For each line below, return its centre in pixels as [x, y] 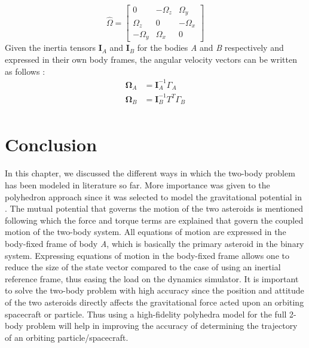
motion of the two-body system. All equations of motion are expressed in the [146, 232]
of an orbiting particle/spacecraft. [67, 337]
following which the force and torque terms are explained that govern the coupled [154, 220]
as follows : [25, 71]
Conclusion [51, 144]
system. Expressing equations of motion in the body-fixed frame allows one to [147, 255]
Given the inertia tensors [50, 48]
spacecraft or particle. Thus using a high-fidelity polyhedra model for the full [146, 314]
